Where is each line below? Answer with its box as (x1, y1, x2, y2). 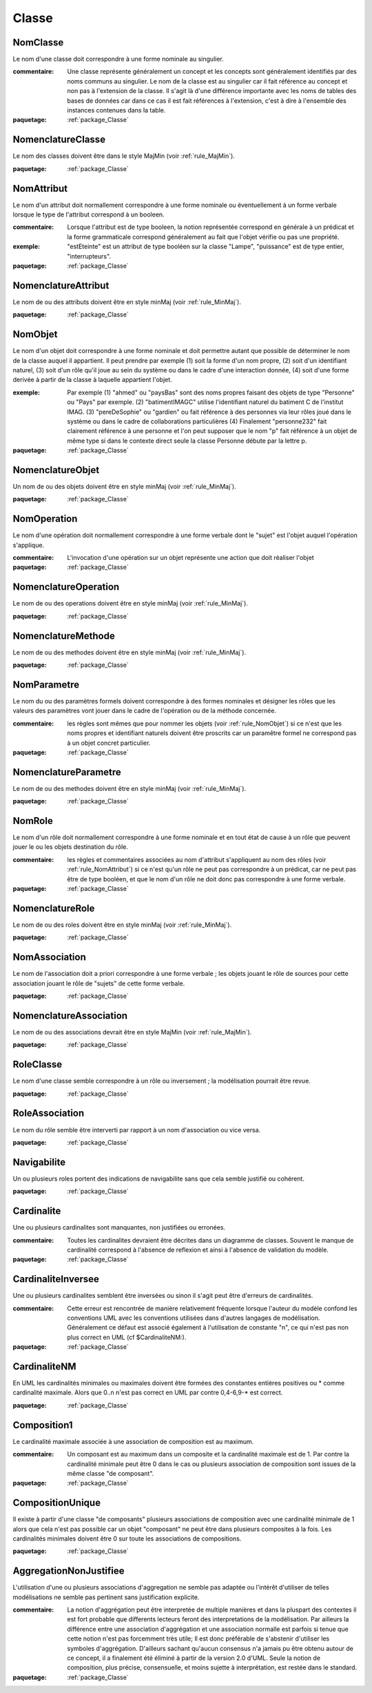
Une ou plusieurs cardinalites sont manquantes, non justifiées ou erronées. (12, 1223, 226, 1232)
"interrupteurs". (67, 252, 112, 260)
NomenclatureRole (12, 902, 95, 914)
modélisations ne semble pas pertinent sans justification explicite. (12, 1593, 200, 1601)
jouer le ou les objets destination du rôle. (12, 843, 129, 851)
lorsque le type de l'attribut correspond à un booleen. (12, 210, 165, 219)
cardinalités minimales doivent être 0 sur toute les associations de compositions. (12, 1534, 242, 1543)
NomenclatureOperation (12, 581, 120, 593)
